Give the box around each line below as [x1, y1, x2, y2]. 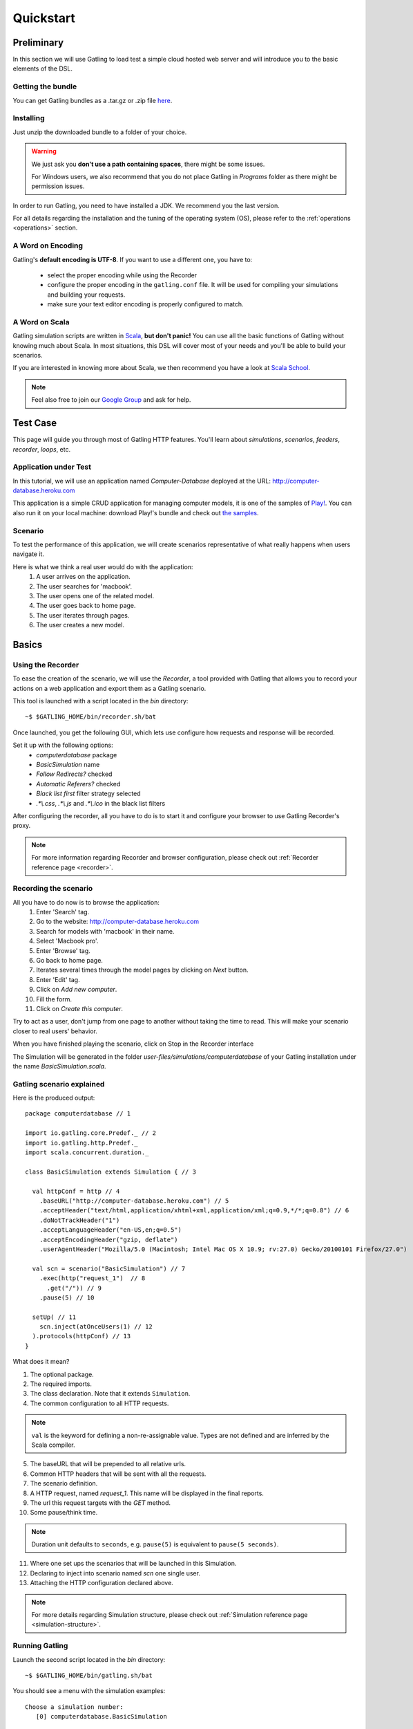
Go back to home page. [36, 956, 104, 965]
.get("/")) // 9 [46, 1284, 102, 1292]
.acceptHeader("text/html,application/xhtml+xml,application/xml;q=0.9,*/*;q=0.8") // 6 [39, 1207, 349, 1214]
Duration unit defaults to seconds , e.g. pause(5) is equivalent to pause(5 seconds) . [31, 1540, 279, 1548]
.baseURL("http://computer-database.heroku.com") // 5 [39, 1196, 229, 1205]
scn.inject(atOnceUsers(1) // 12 [39, 1323, 153, 1331]
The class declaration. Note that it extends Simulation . [30, 1389, 191, 1398]
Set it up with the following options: [12, 741, 113, 750]
